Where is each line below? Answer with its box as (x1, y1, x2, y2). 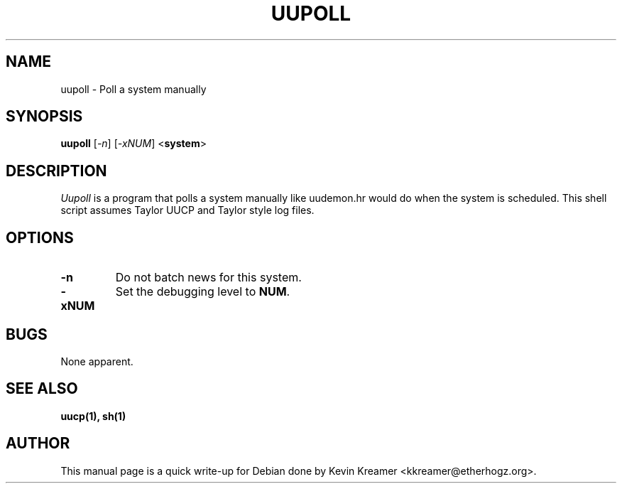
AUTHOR (6, 434, 70, 453)
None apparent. (60, 355, 133, 367)
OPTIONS (6, 228, 74, 247)
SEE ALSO (6, 380, 78, 398)
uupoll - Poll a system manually (60, 82, 207, 95)
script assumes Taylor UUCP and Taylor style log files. (60, 204, 315, 217)
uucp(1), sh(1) (60, 409, 126, 422)
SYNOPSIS (6, 107, 83, 126)
